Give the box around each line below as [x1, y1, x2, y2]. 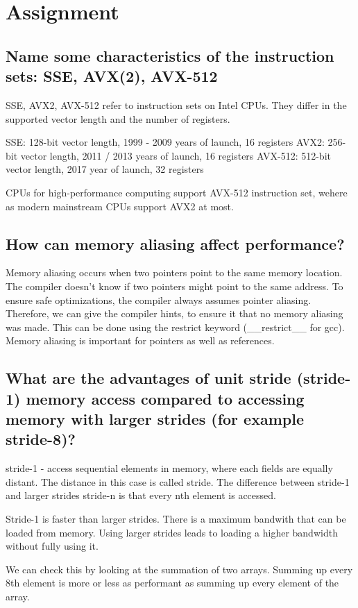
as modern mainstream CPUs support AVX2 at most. [6, 199, 234, 213]
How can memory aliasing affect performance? [6, 233, 345, 254]
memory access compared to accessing [26, 387, 305, 409]
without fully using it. [6, 539, 99, 553]
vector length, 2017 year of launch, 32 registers [6, 162, 204, 176]
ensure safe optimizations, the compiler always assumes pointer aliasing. [6, 292, 312, 307]
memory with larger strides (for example [6, 408, 304, 430]
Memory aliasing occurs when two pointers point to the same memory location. [6, 265, 343, 280]
